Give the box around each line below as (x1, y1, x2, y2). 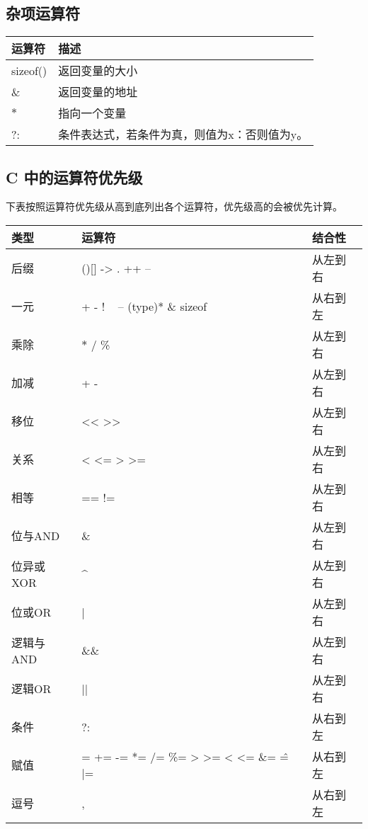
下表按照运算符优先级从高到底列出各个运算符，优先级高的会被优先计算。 (6, 199, 343, 214)
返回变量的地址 (58, 84, 138, 101)
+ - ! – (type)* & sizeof (81, 297, 207, 314)
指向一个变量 (58, 105, 127, 122)
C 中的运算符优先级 (6, 166, 143, 188)
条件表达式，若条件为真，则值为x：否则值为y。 (58, 126, 309, 143)
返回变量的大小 (58, 62, 138, 79)
